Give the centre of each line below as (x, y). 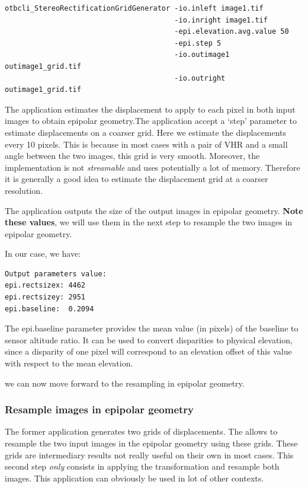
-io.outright (200, 78)
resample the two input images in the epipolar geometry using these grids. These (151, 443)
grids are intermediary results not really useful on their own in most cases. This (149, 454)
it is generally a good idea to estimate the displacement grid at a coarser (137, 179)
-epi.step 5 (198, 43)
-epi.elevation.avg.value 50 (232, 32)
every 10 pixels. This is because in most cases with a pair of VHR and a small (146, 144)
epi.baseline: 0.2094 (49, 309)
